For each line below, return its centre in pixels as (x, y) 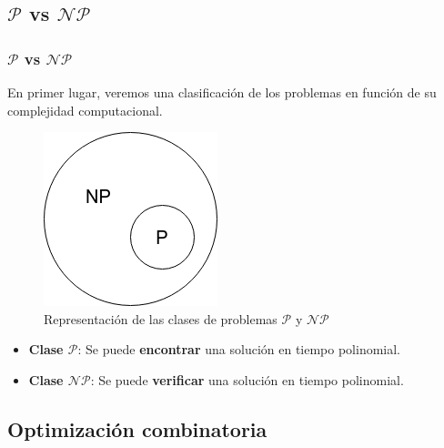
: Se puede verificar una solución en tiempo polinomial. (247, 379)
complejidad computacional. (85, 110)
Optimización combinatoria (137, 428)
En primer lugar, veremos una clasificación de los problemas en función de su (222, 92)
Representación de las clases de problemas (161, 318)
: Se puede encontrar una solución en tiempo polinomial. (239, 349)
